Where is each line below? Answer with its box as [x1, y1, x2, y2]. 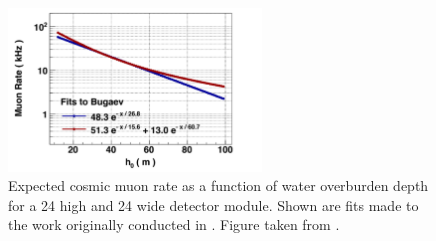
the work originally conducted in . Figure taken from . [8, 214, 340, 235]
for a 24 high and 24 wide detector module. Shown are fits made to [8, 194, 419, 215]
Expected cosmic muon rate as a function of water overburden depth [8, 175, 429, 196]
